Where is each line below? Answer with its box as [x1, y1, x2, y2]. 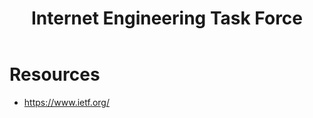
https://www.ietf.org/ [23, 96, 110, 108]
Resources [9, 63, 101, 86]
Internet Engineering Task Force [30, 7, 304, 30]
